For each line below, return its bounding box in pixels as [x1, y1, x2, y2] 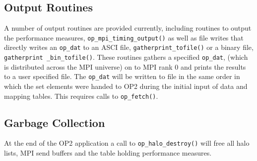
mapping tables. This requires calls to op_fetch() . [4, 90, 158, 101]
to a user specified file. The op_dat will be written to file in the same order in [4, 71, 240, 81]
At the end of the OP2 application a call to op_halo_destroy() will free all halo [4, 138, 250, 148]
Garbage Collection [4, 115, 105, 130]
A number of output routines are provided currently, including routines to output [4, 23, 252, 33]
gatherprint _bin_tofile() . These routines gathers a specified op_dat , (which [4, 52, 248, 62]
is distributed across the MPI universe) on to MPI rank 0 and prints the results [4, 61, 246, 72]
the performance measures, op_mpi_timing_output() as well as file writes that [4, 32, 244, 42]
